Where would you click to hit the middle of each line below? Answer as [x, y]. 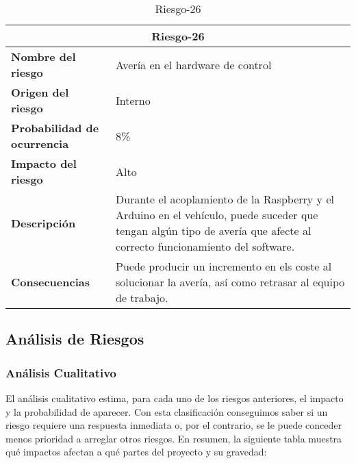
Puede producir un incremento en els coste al [224, 266]
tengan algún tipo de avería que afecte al [214, 230]
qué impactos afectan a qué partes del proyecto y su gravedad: [136, 452]
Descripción [43, 223]
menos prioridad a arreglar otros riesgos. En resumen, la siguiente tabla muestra [174, 438]
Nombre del [43, 57]
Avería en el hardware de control [194, 64]
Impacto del [44, 163]
